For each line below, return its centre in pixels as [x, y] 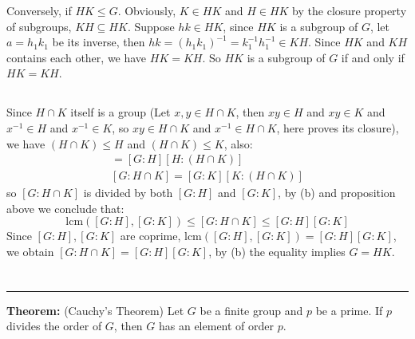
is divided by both [128, 193]
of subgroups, [39, 26]
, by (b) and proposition [337, 193]
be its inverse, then [99, 42]
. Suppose [151, 26]
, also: [238, 143]
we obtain [30, 251]
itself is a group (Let [121, 112]
